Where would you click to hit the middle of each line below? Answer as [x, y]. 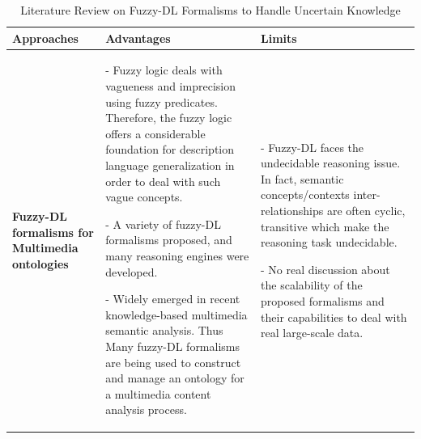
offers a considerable [155, 133]
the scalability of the [312, 285]
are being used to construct [173, 362]
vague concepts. [144, 197]
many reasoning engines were [177, 255]
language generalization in [170, 165]
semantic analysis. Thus [164, 330]
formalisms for [53, 232]
